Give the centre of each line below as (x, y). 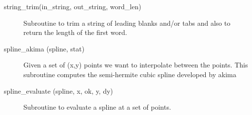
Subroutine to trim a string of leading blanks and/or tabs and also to (127, 23)
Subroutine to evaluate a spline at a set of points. (97, 107)
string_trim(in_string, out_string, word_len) (73, 6)
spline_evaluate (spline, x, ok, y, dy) (58, 90)
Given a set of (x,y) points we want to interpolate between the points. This (136, 65)
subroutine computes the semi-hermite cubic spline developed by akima (130, 74)
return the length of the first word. (75, 32)
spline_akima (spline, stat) (44, 48)
